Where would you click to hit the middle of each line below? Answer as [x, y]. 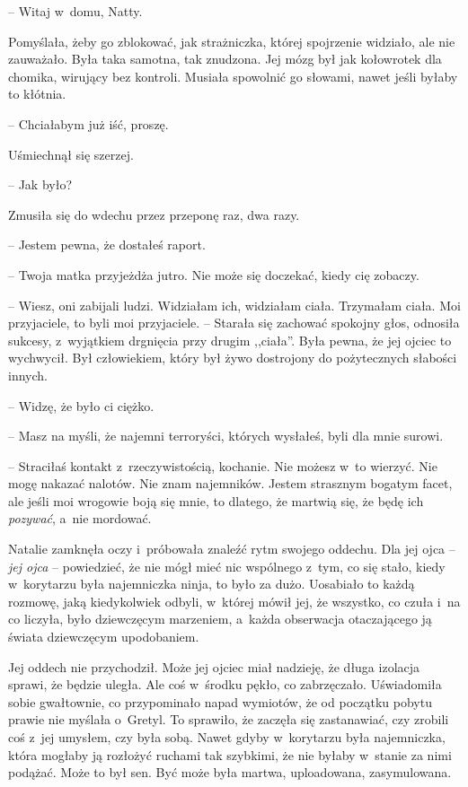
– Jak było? [40, 184]
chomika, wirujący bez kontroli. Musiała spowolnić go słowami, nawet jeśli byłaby [233, 76]
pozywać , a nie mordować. [80, 518]
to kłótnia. [37, 94]
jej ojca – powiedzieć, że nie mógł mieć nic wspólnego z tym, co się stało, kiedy [227, 566]
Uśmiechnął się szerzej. [71, 154]
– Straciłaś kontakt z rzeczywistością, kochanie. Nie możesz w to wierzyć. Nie [223, 465]
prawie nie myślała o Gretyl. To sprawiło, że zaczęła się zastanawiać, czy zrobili [229, 719]
